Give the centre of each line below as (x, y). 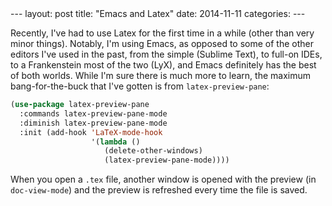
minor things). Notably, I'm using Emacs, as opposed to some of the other (162, 43)
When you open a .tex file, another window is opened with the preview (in (163, 179)
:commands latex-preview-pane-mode (93, 113)
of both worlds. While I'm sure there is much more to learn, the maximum (161, 75)
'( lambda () (115, 142)
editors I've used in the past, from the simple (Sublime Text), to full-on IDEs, (166, 54)
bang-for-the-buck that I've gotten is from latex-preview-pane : (140, 86)
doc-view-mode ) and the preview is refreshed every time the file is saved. (159, 190)
